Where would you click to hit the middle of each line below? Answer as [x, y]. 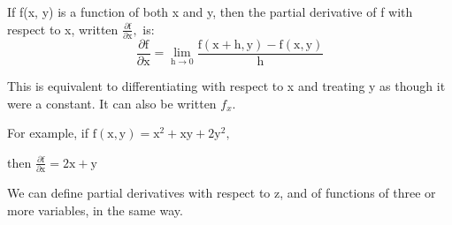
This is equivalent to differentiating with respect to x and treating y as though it [226, 85]
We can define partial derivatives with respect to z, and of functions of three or [222, 193]
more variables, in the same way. [95, 210]
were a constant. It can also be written [112, 103]
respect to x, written [63, 29]
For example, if [48, 133]
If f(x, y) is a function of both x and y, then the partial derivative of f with [210, 11]
